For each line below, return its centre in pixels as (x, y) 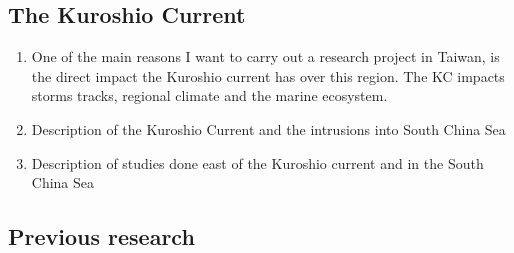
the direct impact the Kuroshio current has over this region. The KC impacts (268, 75)
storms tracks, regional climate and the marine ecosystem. (209, 95)
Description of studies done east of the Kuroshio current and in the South (257, 162)
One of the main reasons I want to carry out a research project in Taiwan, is (265, 56)
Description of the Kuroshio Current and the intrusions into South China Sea (268, 128)
